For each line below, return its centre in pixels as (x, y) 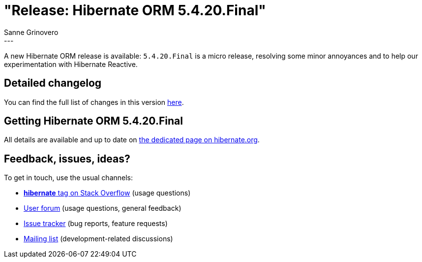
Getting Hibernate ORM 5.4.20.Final (93, 121)
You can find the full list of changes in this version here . (94, 102)
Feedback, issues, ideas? (67, 159)
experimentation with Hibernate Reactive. (71, 64)
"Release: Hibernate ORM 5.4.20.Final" (135, 10)
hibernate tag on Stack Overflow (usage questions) (107, 193)
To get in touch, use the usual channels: (69, 178)
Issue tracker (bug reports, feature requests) (96, 224)
